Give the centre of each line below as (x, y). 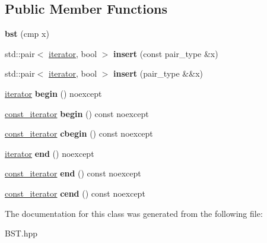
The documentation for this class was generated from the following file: (134, 213)
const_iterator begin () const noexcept (77, 113)
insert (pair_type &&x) (158, 73)
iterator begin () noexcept (53, 93)
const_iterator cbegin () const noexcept (79, 133)
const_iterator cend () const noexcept (75, 193)
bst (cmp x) (27, 34)
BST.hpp (21, 233)
